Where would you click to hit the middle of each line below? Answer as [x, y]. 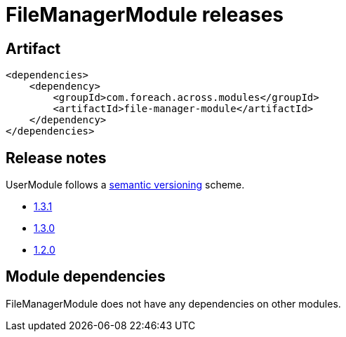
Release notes [56, 158]
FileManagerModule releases [145, 15]
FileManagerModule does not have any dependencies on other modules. [173, 303]
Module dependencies [86, 277]
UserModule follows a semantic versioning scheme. [125, 185]
